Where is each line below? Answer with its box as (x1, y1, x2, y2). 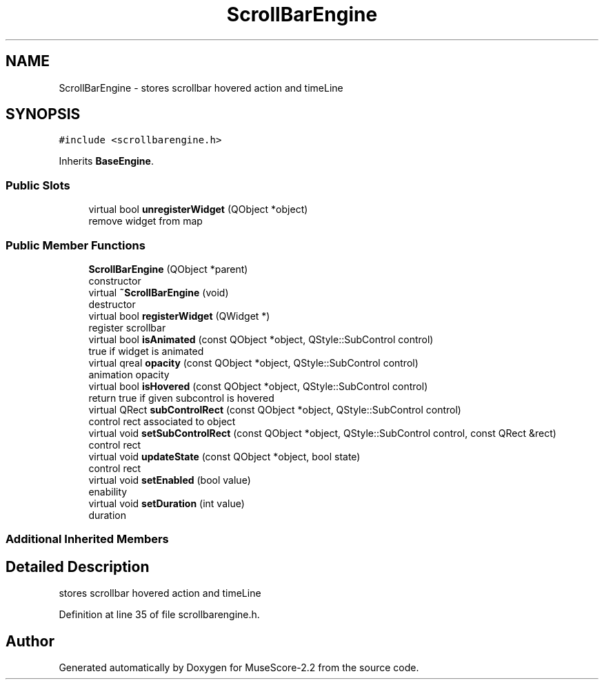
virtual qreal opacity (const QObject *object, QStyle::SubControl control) (88, 356, 419, 369)
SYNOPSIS (6, 105, 81, 123)
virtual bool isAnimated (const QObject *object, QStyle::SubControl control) (88, 333, 434, 345)
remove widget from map (88, 215, 203, 227)
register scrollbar (88, 321, 166, 334)
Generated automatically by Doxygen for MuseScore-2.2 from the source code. (59, 662, 419, 673)
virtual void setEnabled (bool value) (88, 473, 251, 486)
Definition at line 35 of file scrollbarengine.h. (59, 609, 260, 621)
